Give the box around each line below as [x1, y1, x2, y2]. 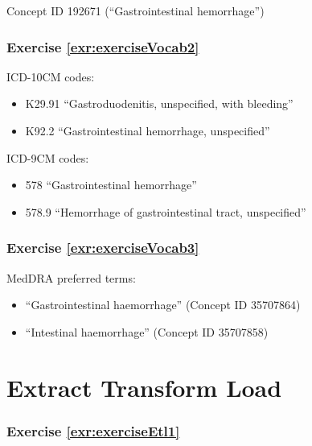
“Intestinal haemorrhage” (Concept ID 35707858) [25, 323, 269, 340]
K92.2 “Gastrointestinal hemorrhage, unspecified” [25, 122, 270, 138]
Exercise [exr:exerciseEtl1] [6, 420, 180, 440]
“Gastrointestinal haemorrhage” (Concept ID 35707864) [25, 296, 301, 313]
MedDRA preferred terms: [6, 269, 136, 286]
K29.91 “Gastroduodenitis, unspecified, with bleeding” [25, 95, 294, 112]
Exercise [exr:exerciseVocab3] [6, 237, 199, 258]
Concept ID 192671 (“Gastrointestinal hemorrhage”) [6, 2, 265, 19]
